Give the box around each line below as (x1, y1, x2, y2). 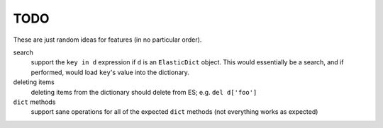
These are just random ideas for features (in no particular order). (13, 35, 202, 44)
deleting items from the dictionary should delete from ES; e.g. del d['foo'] (30, 88, 257, 96)
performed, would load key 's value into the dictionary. (30, 68, 189, 76)
